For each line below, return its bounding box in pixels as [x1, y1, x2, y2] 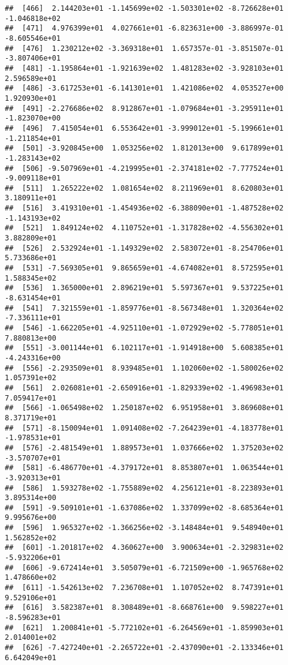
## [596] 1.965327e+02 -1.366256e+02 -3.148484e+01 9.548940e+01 [5, 523, 284, 532]
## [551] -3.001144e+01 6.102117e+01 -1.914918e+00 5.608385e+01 [5, 344, 284, 353]
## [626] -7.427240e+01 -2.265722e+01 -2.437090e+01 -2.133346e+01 [5, 643, 284, 652]
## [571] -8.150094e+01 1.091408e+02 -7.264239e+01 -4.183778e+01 [5, 423, 284, 432]
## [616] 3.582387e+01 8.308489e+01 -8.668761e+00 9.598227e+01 [5, 603, 284, 612]
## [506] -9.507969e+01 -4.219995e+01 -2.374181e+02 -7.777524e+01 [5, 164, 284, 173]
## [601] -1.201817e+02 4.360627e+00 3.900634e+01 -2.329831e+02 [5, 543, 284, 552]
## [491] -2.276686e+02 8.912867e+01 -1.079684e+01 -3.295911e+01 [5, 104, 284, 113]
